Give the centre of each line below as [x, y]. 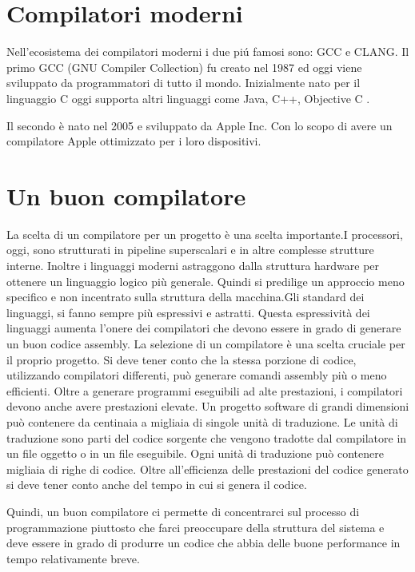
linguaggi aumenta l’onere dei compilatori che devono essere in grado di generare [204, 328]
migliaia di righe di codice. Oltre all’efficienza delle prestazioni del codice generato [207, 469]
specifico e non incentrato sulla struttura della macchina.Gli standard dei [186, 297]
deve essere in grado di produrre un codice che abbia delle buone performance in [204, 543]
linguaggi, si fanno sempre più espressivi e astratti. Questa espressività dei [188, 312]
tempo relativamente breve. [73, 558]
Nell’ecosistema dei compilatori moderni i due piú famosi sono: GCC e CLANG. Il [208, 52]
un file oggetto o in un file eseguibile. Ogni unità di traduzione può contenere [195, 453]
